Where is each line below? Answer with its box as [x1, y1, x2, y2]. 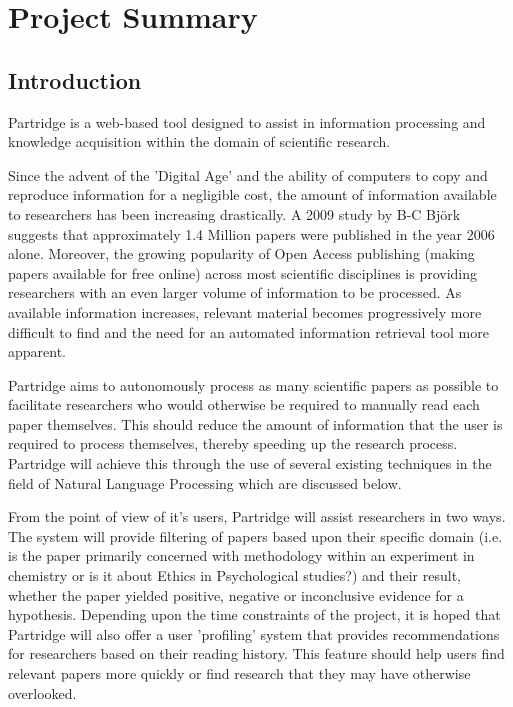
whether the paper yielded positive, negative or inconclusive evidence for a [8, 584, 464, 605]
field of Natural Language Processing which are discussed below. [8, 472, 402, 493]
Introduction [8, 64, 142, 95]
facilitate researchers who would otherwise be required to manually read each [8, 394, 480, 415]
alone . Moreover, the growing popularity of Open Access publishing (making [8, 243, 475, 264]
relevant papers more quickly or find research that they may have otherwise [8, 663, 471, 684]
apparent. [8, 341, 67, 362]
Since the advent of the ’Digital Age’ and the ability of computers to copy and [8, 164, 488, 185]
